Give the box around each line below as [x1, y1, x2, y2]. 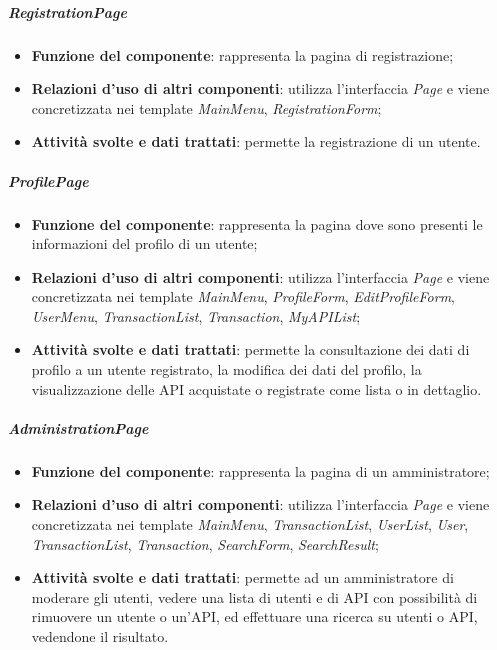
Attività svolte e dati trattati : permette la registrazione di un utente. [31, 131, 481, 152]
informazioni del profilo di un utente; [31, 233, 258, 254]
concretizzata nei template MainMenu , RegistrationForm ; [31, 97, 382, 118]
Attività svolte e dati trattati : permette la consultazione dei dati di [31, 339, 470, 360]
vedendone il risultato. [31, 625, 169, 646]
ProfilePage [8, 170, 89, 191]
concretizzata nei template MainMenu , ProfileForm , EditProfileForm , [31, 286, 455, 307]
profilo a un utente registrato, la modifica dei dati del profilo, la [31, 359, 422, 380]
